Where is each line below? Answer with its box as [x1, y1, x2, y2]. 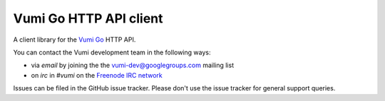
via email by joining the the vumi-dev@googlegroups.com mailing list [31, 61, 235, 70]
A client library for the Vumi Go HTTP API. [13, 35, 136, 44]
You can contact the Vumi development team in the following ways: [13, 48, 211, 57]
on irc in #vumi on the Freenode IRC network [31, 71, 163, 79]
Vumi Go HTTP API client [13, 11, 163, 26]
